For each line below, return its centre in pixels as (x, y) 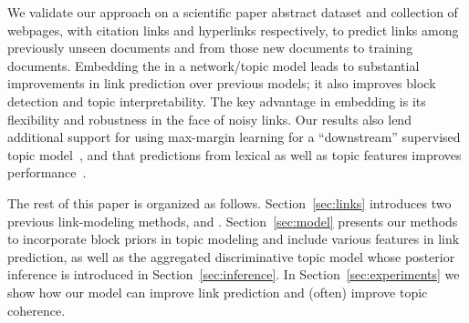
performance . (47, 172)
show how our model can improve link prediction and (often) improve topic (218, 292)
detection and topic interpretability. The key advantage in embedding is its (217, 101)
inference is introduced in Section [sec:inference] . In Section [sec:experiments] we (234, 274)
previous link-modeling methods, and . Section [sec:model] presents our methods (233, 221)
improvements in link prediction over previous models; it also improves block (222, 83)
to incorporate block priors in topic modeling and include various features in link (234, 239)
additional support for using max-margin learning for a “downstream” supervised (234, 137)
